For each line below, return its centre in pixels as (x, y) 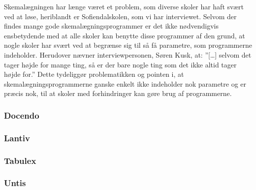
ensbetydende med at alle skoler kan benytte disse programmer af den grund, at (125, 35)
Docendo (22, 115)
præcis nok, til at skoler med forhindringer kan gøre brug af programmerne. (118, 93)
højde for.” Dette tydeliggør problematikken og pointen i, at (94, 74)
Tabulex (20, 160)
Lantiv (17, 138)
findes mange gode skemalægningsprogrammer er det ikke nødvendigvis (112, 26)
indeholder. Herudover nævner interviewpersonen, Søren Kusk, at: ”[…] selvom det (128, 54)
